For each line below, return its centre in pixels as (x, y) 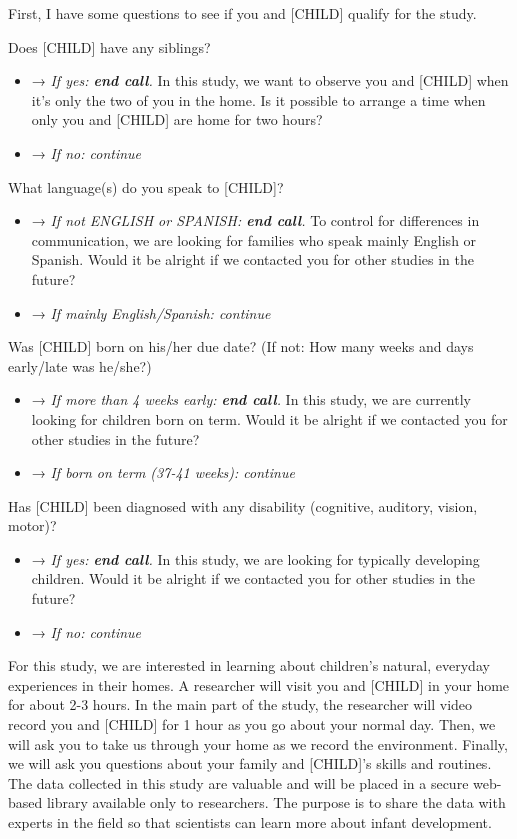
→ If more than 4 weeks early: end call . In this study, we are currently (251, 399)
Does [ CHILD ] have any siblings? (109, 46)
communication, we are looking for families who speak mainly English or (254, 239)
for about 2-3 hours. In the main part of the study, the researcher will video (240, 704)
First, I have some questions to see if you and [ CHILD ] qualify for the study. (242, 13)
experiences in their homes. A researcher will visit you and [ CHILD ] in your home (259, 684)
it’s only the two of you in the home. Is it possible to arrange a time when (258, 99)
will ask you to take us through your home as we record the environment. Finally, (258, 743)
